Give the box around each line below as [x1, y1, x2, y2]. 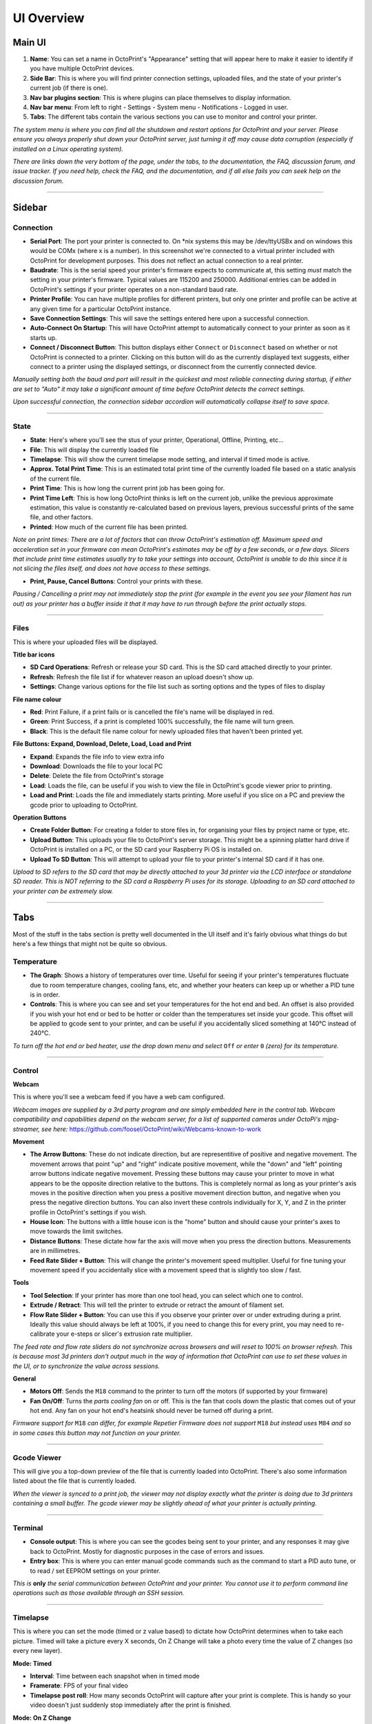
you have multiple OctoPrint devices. [30, 64, 134, 72]
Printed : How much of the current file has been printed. [30, 523, 188, 531]
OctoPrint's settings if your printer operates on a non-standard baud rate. [30, 285, 238, 293]
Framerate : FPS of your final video [30, 1681, 129, 1690]
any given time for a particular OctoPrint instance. [30, 304, 172, 313]
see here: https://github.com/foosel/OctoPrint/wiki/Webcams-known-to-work [41, 1125, 262, 1133]
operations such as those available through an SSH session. [12, 1589, 185, 1597]
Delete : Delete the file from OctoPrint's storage [30, 772, 164, 780]
